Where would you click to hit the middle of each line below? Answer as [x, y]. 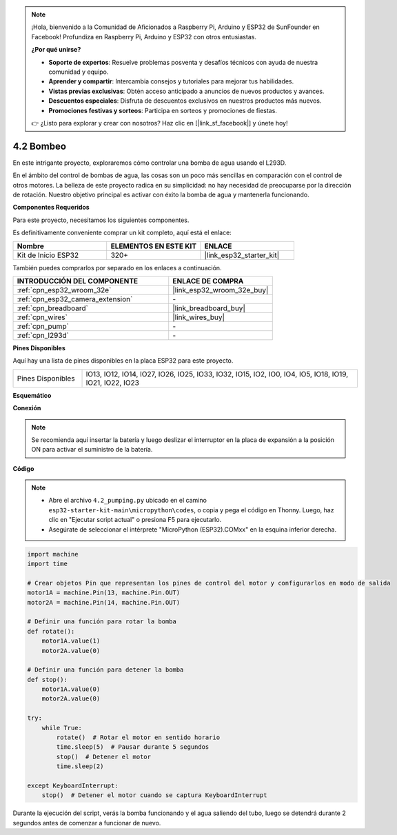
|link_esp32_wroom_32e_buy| [221, 290]
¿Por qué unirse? [56, 50]
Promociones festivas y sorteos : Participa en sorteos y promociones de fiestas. [163, 110]
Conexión [27, 408]
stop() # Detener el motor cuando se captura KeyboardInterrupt [154, 795]
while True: [62, 728]
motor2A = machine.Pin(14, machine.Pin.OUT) [104, 602]
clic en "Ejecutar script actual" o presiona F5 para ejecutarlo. [135, 520]
